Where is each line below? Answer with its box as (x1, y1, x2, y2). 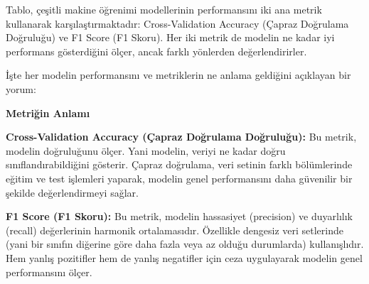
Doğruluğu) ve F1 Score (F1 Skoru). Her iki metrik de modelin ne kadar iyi (6, 30, 335, 45)
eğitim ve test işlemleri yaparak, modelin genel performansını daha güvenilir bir (6, 170, 353, 185)
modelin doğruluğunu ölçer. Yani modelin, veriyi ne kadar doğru (6, 143, 286, 158)
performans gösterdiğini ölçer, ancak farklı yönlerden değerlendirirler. (6, 43, 307, 58)
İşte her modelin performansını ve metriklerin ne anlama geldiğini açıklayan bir (6, 67, 351, 82)
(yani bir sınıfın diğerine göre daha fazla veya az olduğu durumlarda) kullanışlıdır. (6, 236, 364, 251)
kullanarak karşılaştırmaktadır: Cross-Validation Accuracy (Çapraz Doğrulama (6, 16, 349, 31)
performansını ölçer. (6, 264, 92, 279)
